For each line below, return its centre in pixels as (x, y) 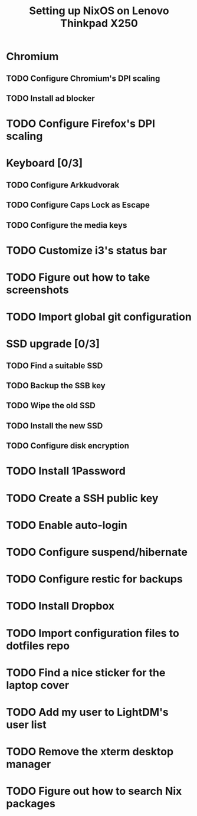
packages (31, 804)
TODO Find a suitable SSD (55, 366)
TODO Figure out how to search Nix (94, 791)
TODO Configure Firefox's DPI (81, 124)
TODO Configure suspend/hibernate (97, 552)
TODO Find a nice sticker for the (86, 672)
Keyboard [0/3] (45, 163)
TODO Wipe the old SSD (51, 406)
